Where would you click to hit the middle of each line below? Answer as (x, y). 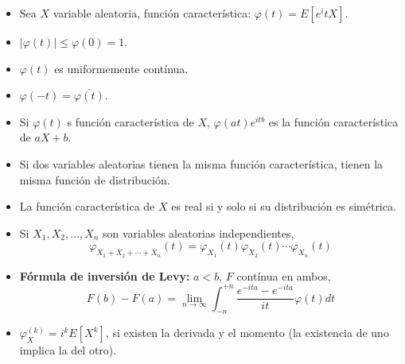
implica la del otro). (68, 350)
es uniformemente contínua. (121, 68)
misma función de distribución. (95, 179)
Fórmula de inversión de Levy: (105, 275)
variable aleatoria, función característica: (152, 13)
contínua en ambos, (284, 275)
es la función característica (333, 121)
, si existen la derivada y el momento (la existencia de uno (247, 333)
